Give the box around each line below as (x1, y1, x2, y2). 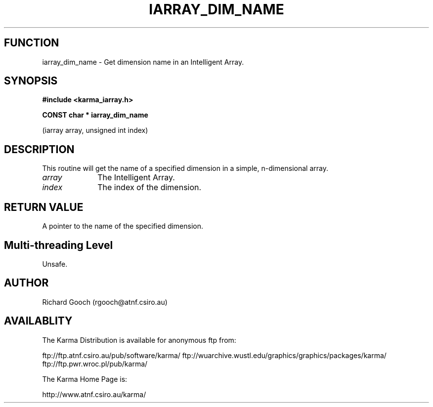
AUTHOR (4, 277, 49, 289)
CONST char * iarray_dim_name (42, 111, 148, 120)
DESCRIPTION (4, 143, 75, 156)
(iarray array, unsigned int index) (42, 126, 148, 135)
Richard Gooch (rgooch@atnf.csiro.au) (42, 297, 168, 306)
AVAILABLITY (4, 315, 73, 327)
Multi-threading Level (4, 239, 113, 251)
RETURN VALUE (4, 201, 84, 213)
